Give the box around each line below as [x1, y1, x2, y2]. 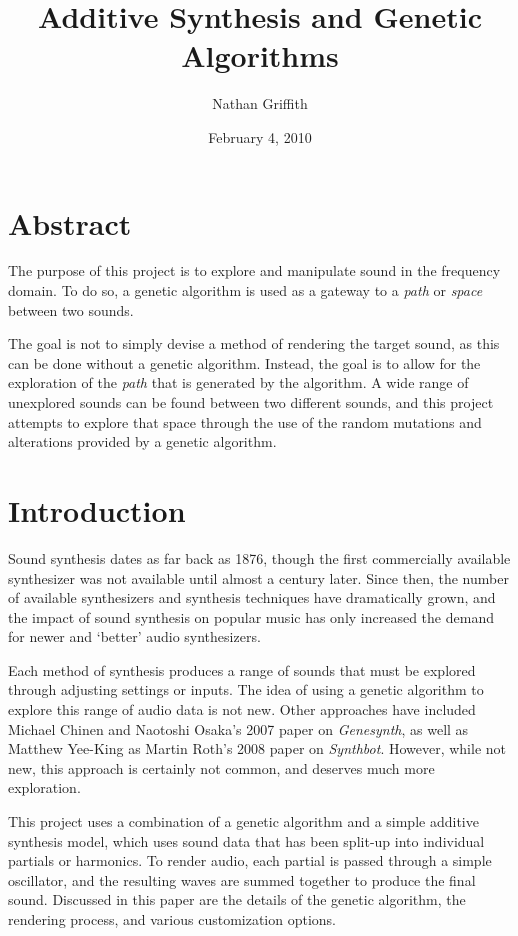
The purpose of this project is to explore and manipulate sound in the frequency [8, 260, 501, 281]
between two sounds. [8, 299, 134, 320]
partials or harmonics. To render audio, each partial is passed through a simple [8, 850, 492, 871]
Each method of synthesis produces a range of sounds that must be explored [8, 659, 476, 680]
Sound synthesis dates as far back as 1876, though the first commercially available [8, 547, 511, 568]
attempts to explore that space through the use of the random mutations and [8, 411, 482, 432]
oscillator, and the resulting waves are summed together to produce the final [8, 869, 476, 890]
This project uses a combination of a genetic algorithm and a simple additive [8, 811, 479, 832]
